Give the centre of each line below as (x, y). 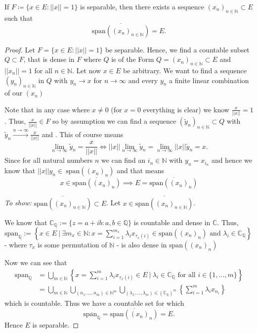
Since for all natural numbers (49, 160)
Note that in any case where (47, 109)
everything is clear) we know (186, 109)
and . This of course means (83, 134)
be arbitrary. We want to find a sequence (185, 70)
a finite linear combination (209, 80)
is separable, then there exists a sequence (142, 6)
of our (14, 93)
